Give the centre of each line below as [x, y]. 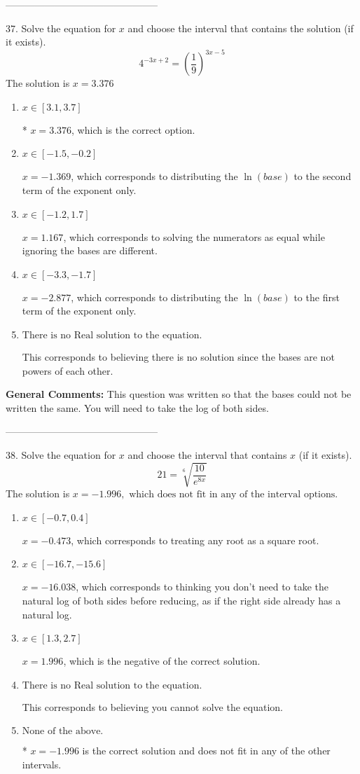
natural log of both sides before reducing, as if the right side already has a [181, 600]
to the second [323, 176]
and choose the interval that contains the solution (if [241, 28]
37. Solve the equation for [61, 28]
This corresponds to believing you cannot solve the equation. [152, 706]
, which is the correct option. [133, 129]
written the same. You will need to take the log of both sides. [137, 407]
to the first [317, 297]
